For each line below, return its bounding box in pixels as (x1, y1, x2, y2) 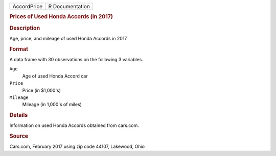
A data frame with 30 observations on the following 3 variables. (9, 56, 143, 62)
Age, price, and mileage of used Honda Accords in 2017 (9, 35, 127, 41)
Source (9, 133, 29, 140)
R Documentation (48, 3, 90, 10)
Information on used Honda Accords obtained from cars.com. (9, 122, 139, 128)
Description (9, 24, 40, 32)
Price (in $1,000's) (22, 87, 61, 93)
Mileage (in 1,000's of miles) (22, 101, 82, 108)
